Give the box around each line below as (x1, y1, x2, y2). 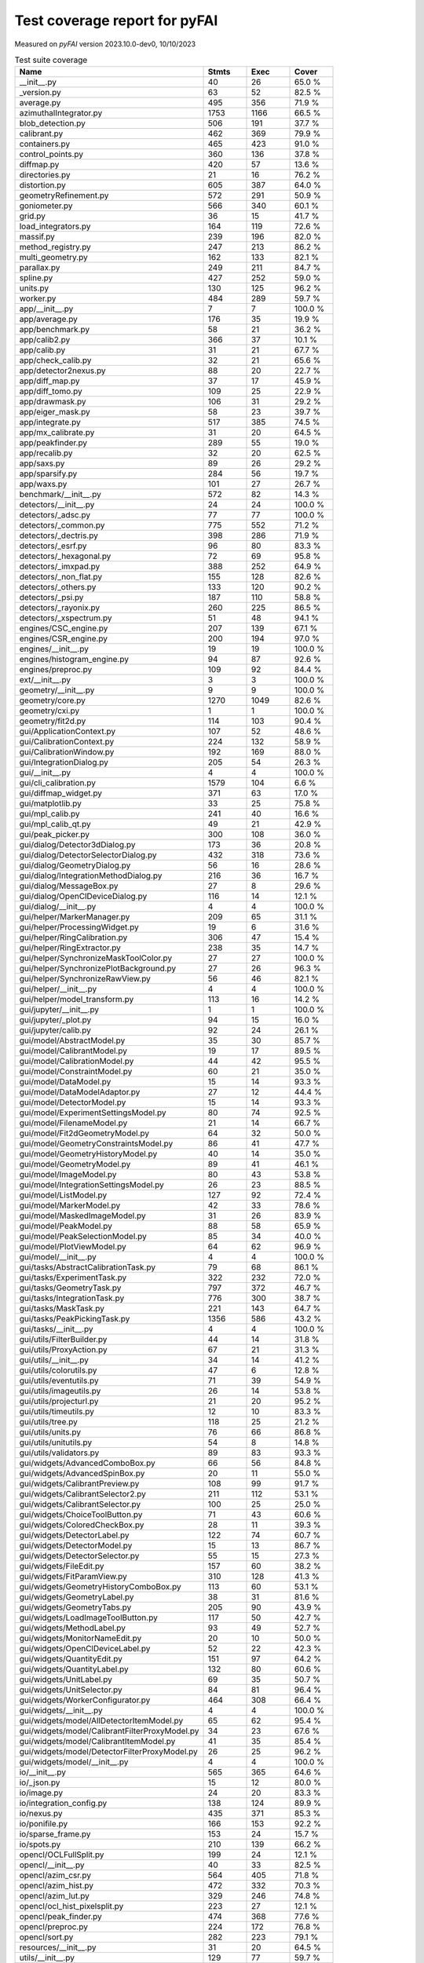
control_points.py (19, 149, 84, 160)
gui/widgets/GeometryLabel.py (19, 1592, 134, 1603)
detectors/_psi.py (19, 592, 84, 603)
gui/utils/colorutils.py (19, 1365, 97, 1376)
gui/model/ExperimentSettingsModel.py (19, 1107, 166, 1118)
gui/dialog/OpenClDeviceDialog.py (19, 891, 148, 902)
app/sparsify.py (19, 468, 78, 479)
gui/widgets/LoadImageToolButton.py (19, 1612, 159, 1623)
